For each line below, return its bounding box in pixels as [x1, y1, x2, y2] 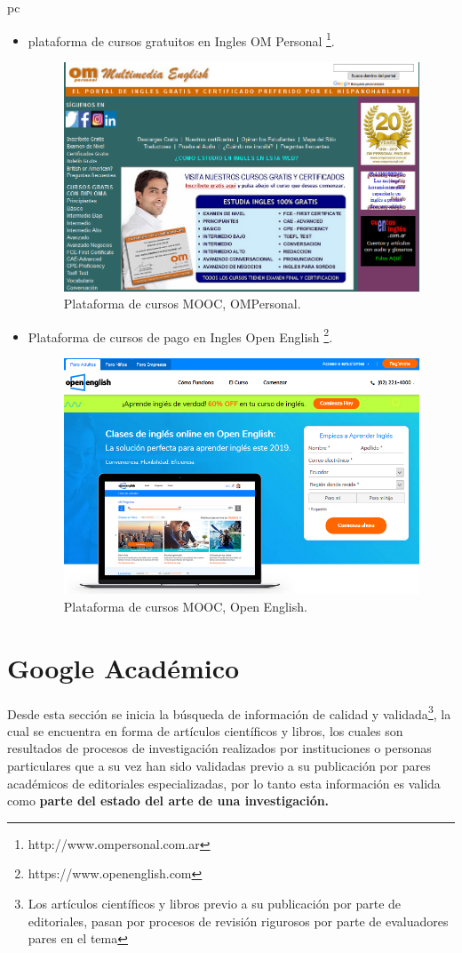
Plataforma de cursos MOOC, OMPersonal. [63, 294, 301, 313]
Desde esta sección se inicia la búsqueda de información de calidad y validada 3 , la [7, 701, 451, 723]
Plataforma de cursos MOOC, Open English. [63, 597, 307, 615]
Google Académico [7, 649, 240, 685]
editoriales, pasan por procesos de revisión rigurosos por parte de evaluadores [28, 911, 449, 930]
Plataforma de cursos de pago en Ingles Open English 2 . [28, 324, 333, 346]
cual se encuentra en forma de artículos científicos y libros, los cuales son [7, 721, 403, 740]
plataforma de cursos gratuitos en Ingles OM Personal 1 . [28, 28, 335, 50]
